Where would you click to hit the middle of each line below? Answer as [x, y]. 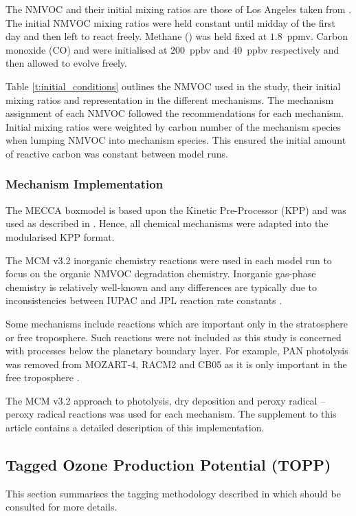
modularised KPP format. [60, 236]
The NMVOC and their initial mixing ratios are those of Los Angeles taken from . [179, 9]
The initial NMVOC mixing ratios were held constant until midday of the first [170, 22]
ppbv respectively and [293, 49]
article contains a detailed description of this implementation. [135, 428]
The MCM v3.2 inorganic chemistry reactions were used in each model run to [169, 260]
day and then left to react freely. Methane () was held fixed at [136, 36]
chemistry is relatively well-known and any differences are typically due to [162, 287]
